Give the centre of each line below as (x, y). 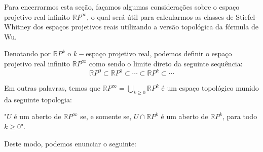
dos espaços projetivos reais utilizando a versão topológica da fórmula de (146, 27)
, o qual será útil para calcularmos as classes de (160, 16)
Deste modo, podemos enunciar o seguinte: (70, 143)
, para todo (240, 116)
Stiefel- (247, 16)
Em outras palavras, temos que (52, 88)
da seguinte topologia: (38, 99)
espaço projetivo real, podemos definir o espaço (159, 53)
